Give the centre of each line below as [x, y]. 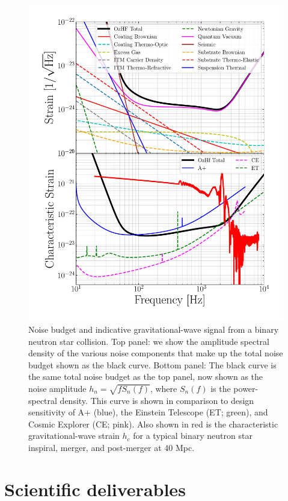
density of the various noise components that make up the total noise [156, 353]
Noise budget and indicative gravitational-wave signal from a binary [154, 329]
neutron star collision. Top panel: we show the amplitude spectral [149, 341]
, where [164, 388]
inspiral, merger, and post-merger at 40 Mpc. [112, 448]
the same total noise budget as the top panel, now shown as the [146, 377]
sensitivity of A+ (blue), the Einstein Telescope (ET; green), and [148, 412]
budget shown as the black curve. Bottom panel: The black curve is [152, 364]
